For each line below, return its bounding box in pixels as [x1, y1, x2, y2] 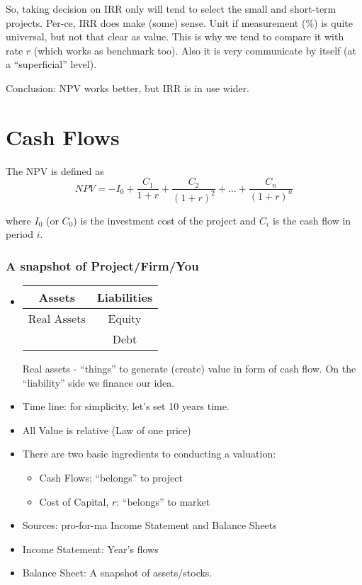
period [6, 227, 33, 242]
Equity [108, 310, 142, 327]
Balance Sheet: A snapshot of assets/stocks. [22, 565, 213, 580]
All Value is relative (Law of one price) [22, 422, 191, 437]
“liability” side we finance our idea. [22, 375, 175, 390]
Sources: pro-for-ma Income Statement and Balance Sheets [22, 518, 277, 533]
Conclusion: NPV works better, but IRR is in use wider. [6, 80, 250, 95]
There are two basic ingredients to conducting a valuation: [22, 446, 276, 461]
